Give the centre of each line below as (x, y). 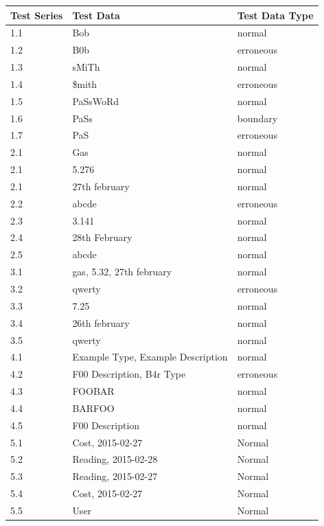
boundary (257, 118)
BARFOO (93, 408)
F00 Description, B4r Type (129, 374)
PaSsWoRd (96, 101)
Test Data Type (275, 15)
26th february (101, 322)
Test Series (37, 15)
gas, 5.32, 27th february (122, 272)
